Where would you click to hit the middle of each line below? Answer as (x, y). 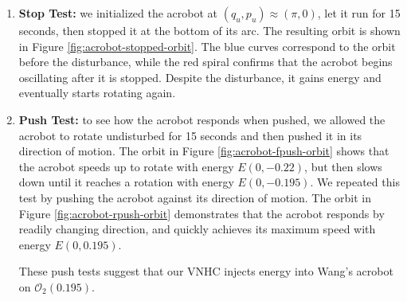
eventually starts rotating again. (97, 93)
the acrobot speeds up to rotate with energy (126, 166)
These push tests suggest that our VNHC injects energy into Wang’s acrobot (206, 271)
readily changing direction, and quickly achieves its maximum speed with (197, 229)
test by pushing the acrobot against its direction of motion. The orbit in (195, 197)
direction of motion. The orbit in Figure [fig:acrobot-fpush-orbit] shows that (204, 151)
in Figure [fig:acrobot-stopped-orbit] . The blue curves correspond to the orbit (207, 46)
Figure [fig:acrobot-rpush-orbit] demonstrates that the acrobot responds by (202, 213)
